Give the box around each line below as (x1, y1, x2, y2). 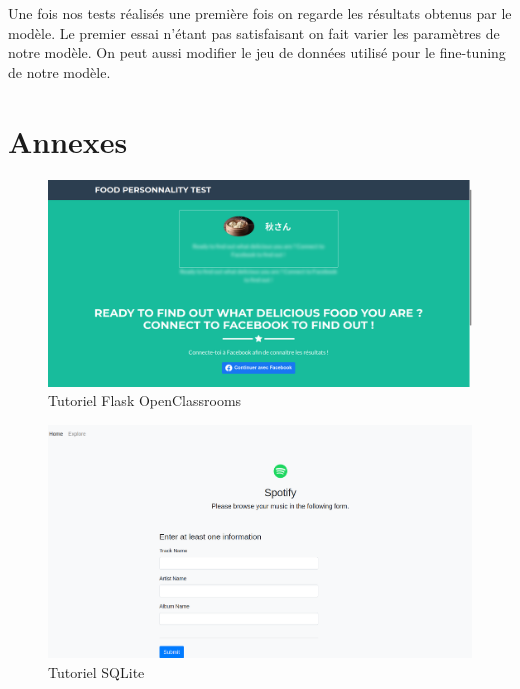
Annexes (8, 120, 128, 161)
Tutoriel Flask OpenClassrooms (48, 390, 242, 411)
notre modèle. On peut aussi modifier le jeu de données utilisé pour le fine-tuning (8, 42, 506, 63)
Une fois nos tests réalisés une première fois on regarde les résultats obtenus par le (8, 3, 512, 23)
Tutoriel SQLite (48, 661, 145, 682)
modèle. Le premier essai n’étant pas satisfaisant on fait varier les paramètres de (8, 22, 500, 43)
